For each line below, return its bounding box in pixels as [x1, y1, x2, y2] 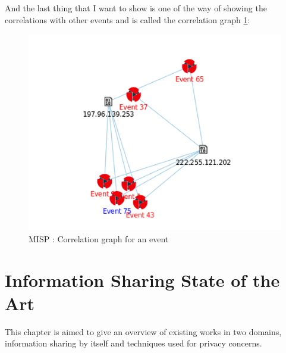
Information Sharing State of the [5, 267, 280, 292]
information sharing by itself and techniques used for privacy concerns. [5, 337, 262, 349]
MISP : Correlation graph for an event [29, 232, 169, 245]
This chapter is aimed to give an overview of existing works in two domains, [5, 325, 282, 338]
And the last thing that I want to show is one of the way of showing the [5, 2, 267, 14]
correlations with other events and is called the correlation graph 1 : [5, 13, 250, 26]
